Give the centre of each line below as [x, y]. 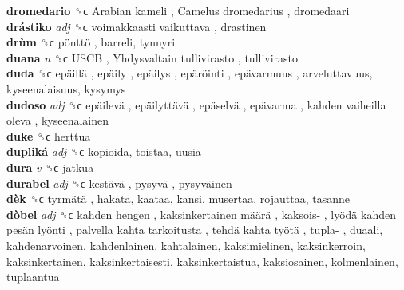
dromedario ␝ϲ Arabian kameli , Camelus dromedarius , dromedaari [178, 10]
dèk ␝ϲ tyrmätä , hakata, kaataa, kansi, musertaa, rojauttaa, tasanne [178, 199]
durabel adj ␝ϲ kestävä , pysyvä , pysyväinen [119, 183]
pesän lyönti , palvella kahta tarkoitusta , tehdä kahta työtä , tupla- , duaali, [195, 230]
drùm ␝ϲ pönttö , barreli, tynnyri [91, 42]
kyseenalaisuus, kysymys [66, 88]
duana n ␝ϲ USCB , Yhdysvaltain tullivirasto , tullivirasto [152, 57]
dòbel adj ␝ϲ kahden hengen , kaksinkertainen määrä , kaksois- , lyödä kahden [201, 214]
